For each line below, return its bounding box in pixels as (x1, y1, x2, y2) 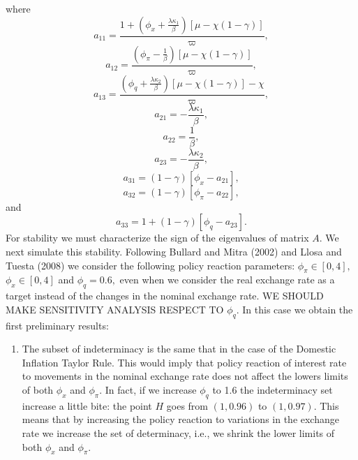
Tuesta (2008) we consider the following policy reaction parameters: (6, 258, 295, 272)
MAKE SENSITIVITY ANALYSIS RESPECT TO (6, 302, 224, 316)
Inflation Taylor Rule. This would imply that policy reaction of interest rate (22, 355, 347, 369)
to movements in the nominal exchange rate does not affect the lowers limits (22, 369, 348, 383)
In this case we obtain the (242, 302, 353, 316)
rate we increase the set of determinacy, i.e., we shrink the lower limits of (22, 426, 335, 440)
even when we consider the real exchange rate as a (119, 272, 335, 287)
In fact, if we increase (105, 383, 197, 397)
